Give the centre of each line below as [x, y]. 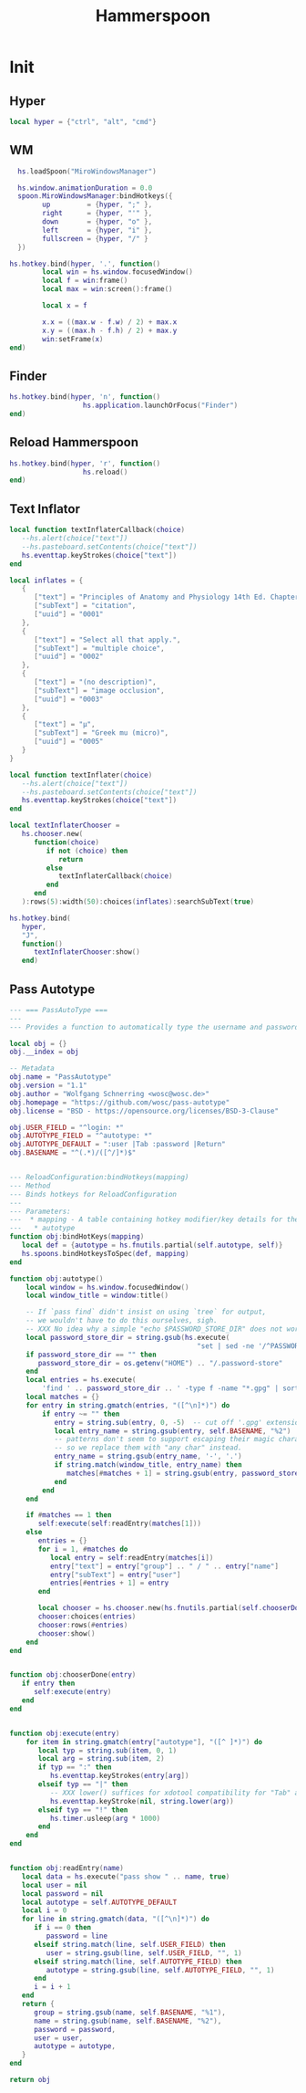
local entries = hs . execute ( [81, 1380]
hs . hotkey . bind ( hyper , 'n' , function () [85, 397]
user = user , [58, 2038]
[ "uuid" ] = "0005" [68, 742]
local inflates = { [46, 581]
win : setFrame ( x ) [73, 339]
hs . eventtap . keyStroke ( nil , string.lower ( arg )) [142, 1801]
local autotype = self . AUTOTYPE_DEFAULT [99, 1902]
